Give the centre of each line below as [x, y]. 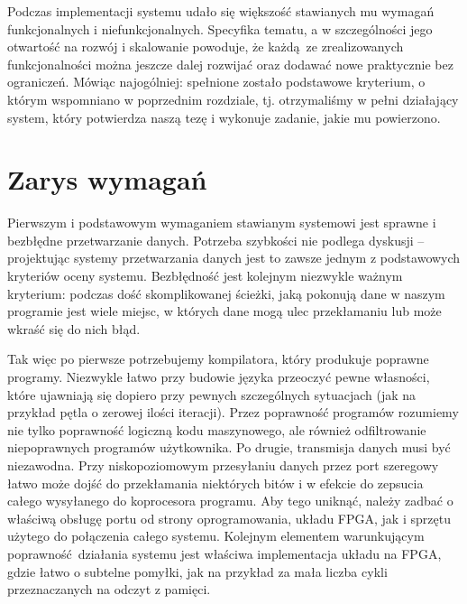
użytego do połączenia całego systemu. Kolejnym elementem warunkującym [216, 536]
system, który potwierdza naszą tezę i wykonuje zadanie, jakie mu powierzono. [224, 117]
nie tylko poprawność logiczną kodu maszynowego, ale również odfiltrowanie [217, 429]
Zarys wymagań [107, 179]
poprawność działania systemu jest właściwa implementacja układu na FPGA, [224, 553]
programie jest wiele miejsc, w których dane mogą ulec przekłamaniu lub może [224, 311]
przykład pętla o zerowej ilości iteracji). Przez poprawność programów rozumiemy [233, 412]
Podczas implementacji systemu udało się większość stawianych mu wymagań [221, 11]
